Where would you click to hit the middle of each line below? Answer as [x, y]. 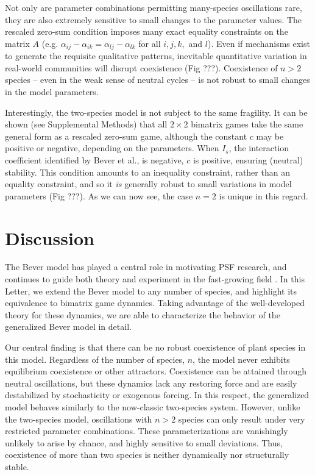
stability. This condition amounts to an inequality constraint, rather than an [147, 172]
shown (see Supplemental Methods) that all [86, 124]
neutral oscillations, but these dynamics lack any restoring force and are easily [151, 383]
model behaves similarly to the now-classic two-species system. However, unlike [153, 407]
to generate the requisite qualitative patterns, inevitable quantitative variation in [156, 56]
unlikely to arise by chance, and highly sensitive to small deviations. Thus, [144, 442]
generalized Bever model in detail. [68, 327]
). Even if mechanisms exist [259, 43]
